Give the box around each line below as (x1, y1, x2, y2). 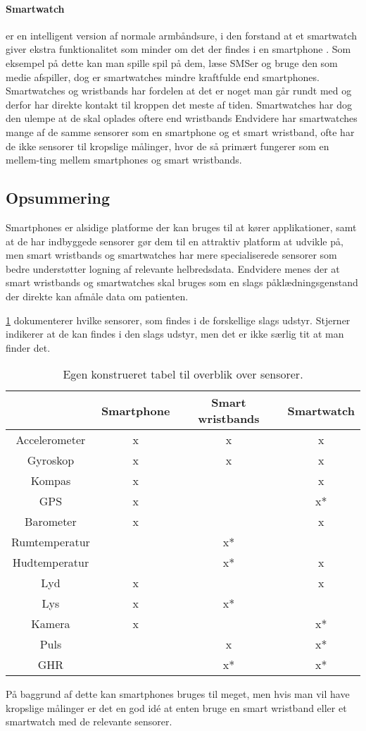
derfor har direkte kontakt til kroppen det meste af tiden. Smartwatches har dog (6, 97, 353, 111)
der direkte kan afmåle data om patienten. (6, 288, 189, 303)
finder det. (6, 340, 51, 355)
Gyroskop (27, 452, 75, 469)
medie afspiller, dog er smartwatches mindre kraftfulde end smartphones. (6, 69, 320, 84)
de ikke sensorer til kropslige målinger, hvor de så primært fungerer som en (6, 138, 329, 153)
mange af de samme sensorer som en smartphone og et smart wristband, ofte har (6, 124, 355, 139)
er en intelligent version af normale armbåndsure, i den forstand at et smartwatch (6, 27, 358, 42)
